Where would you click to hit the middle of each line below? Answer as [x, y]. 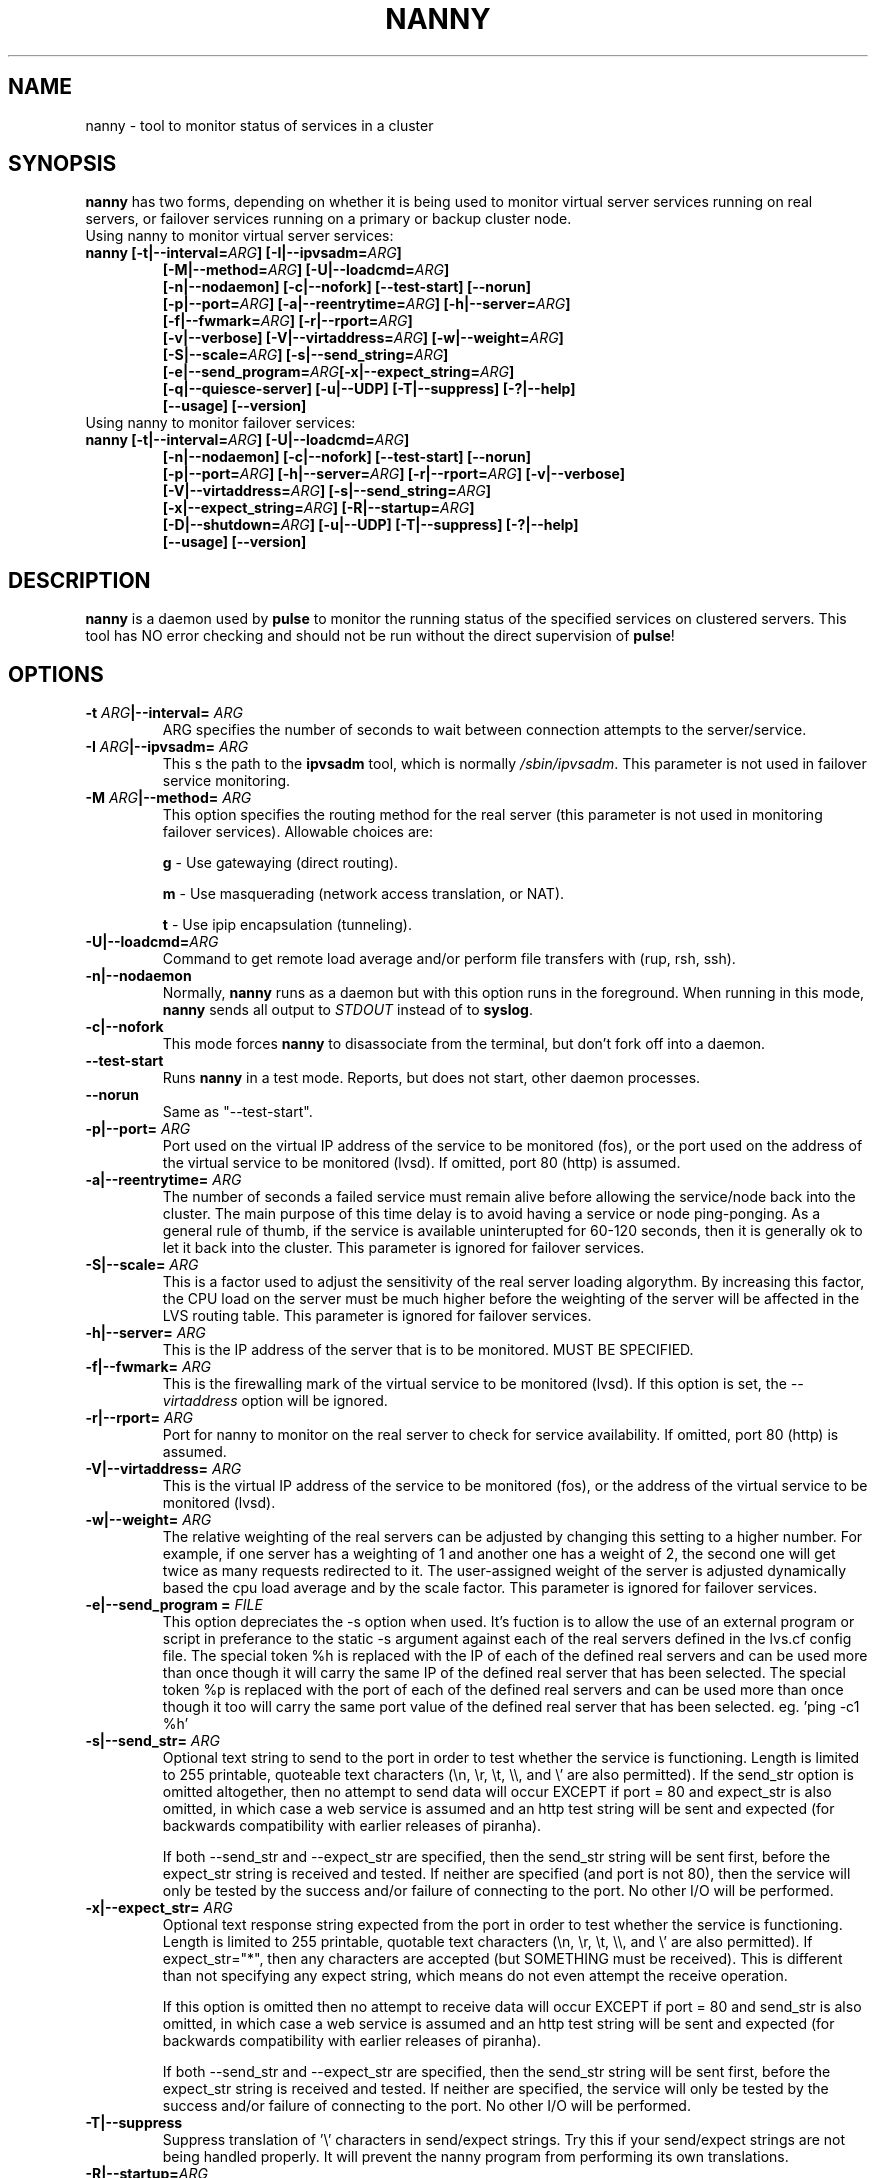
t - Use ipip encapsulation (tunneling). [287, 925]
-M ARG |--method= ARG [168, 798]
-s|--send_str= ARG [152, 1741]
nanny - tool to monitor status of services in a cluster [259, 125]
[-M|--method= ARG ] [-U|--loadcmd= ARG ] [306, 270]
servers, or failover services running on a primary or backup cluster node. [328, 219]
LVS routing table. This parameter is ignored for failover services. [377, 1316]
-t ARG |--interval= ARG [164, 713]
